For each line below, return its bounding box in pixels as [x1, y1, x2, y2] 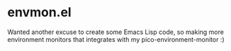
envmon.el [7, 4, 72, 21]
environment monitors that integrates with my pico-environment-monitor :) [7, 35, 225, 43]
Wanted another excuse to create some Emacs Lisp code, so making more [7, 28, 225, 36]
